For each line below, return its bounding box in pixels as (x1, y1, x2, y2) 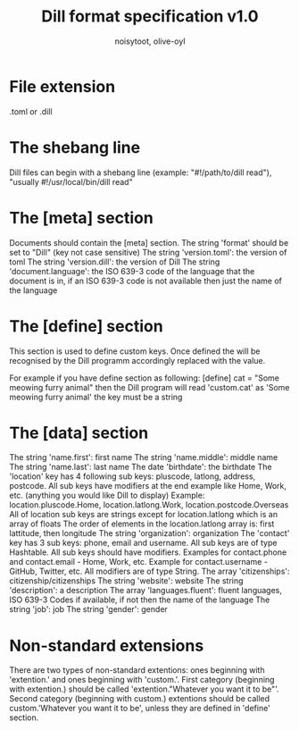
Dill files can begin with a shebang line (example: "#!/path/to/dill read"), (9, 167, 272, 178)
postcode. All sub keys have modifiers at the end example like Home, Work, (9, 481, 287, 491)
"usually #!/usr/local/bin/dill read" (9, 176, 133, 187)
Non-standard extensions (9, 635, 204, 656)
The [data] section (9, 423, 149, 443)
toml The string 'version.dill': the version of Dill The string (9, 256, 220, 267)
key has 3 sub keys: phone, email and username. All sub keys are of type (9, 538, 278, 549)
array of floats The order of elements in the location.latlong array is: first (9, 518, 275, 529)
